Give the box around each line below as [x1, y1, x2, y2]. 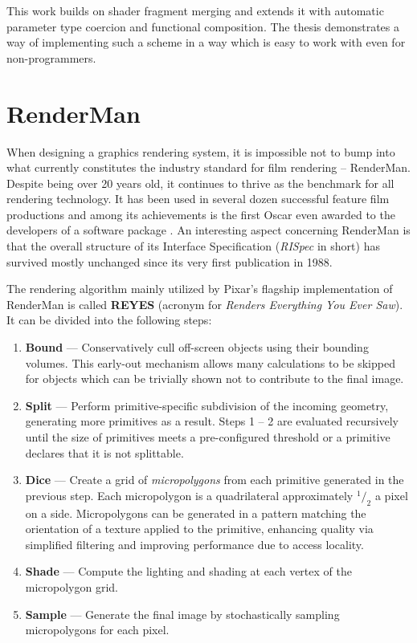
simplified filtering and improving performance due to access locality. [25, 535, 364, 552]
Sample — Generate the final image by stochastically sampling [25, 605, 340, 622]
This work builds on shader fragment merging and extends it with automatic [6, 2, 384, 18]
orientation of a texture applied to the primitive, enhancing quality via [25, 520, 374, 537]
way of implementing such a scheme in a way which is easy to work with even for [6, 34, 406, 51]
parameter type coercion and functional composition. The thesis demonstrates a [6, 18, 399, 35]
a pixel [374, 486, 408, 503]
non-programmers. [6, 49, 96, 66]
